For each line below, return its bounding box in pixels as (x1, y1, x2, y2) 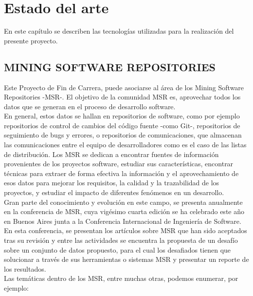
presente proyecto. (4, 35, 58, 45)
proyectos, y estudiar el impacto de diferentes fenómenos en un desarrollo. (4, 187, 224, 197)
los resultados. (4, 263, 46, 274)
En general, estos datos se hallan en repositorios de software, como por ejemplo (4, 111, 240, 121)
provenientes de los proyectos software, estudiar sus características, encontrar (4, 158, 234, 169)
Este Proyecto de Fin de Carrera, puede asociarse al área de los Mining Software (4, 82, 244, 92)
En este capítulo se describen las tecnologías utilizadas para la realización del (4, 26, 234, 36)
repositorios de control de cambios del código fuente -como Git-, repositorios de (4, 120, 240, 130)
